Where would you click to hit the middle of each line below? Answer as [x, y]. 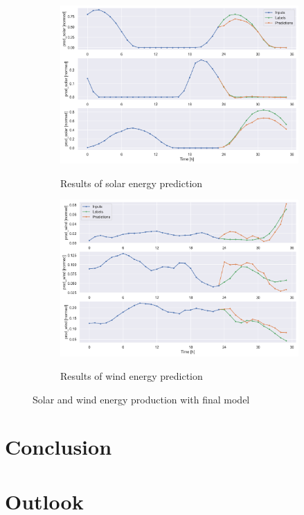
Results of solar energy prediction [132, 183]
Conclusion [59, 447]
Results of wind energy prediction [132, 375]
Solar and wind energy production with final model [141, 399]
